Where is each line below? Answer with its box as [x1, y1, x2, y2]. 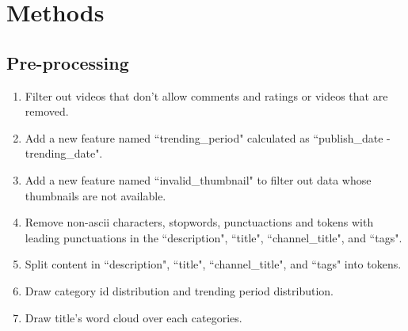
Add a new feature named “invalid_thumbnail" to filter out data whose [25, 171, 372, 188]
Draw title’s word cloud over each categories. [25, 309, 242, 325]
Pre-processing [6, 50, 129, 74]
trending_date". [25, 145, 103, 162]
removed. [25, 103, 69, 120]
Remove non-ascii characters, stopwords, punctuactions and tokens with [25, 214, 374, 230]
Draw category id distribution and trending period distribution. [25, 282, 334, 299]
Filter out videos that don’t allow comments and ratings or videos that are [25, 87, 388, 104]
